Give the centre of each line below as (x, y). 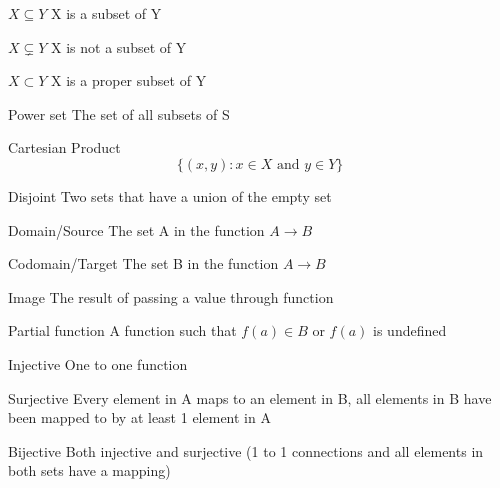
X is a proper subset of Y (129, 80)
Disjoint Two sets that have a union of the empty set (170, 195)
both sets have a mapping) (89, 470)
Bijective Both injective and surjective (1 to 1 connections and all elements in (246, 450)
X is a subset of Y (106, 13)
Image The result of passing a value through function (171, 296)
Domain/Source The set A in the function (136, 229)
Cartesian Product (64, 147)
